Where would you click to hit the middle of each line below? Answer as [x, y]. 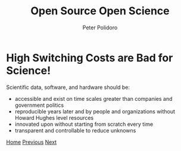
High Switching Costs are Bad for [90, 58]
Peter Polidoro [100, 27]
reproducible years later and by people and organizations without [95, 111]
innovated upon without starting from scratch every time [84, 124]
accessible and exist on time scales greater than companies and [93, 98]
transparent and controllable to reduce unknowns [75, 130]
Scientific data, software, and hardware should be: [68, 87]
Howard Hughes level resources [54, 118]
